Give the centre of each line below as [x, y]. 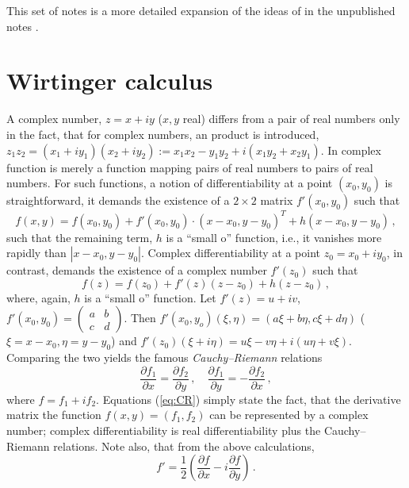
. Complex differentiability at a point [231, 253]
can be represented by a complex [289, 415]
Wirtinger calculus [110, 81]
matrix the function [54, 415]
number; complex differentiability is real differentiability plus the [164, 430]
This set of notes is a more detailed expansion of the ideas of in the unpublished [201, 10]
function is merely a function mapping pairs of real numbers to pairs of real [190, 167]
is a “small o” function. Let [150, 297]
